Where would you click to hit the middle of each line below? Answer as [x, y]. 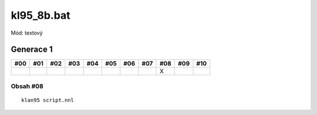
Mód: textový [27, 33]
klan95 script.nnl [48, 100]
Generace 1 [32, 50]
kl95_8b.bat [41, 15]
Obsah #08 [27, 86]
